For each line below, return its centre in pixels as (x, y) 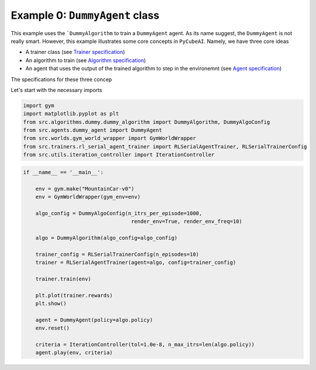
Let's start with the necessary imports (56, 90)
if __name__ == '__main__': (63, 172)
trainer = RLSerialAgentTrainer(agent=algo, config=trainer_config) (136, 263)
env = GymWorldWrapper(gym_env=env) (88, 197)
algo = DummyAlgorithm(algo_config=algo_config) (107, 238)
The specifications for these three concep (61, 79)
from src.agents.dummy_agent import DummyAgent (92, 130)
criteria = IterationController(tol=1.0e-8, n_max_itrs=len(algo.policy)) (145, 344)
